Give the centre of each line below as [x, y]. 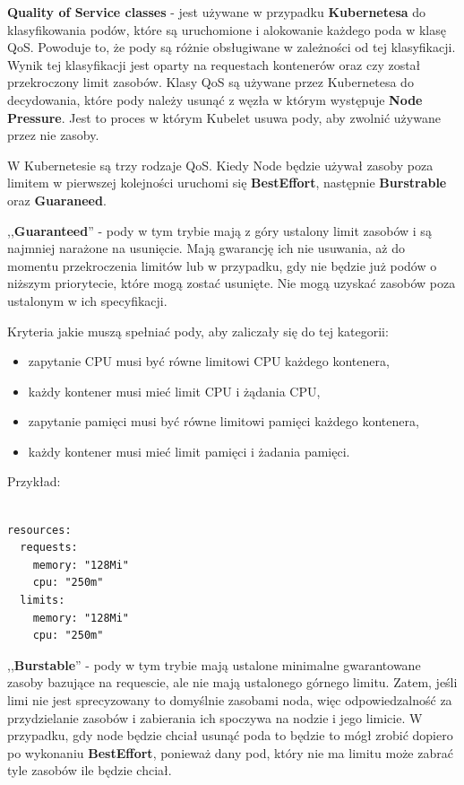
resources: [39, 530]
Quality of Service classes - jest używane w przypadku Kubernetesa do [217, 12]
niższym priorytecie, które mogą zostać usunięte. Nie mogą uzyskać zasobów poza [232, 283]
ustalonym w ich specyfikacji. [87, 300]
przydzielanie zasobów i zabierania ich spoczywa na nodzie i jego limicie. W [215, 717]
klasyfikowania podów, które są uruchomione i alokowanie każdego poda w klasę [227, 29]
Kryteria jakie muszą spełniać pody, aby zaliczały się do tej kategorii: [198, 331]
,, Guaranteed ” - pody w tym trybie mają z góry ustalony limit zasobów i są [219, 230]
